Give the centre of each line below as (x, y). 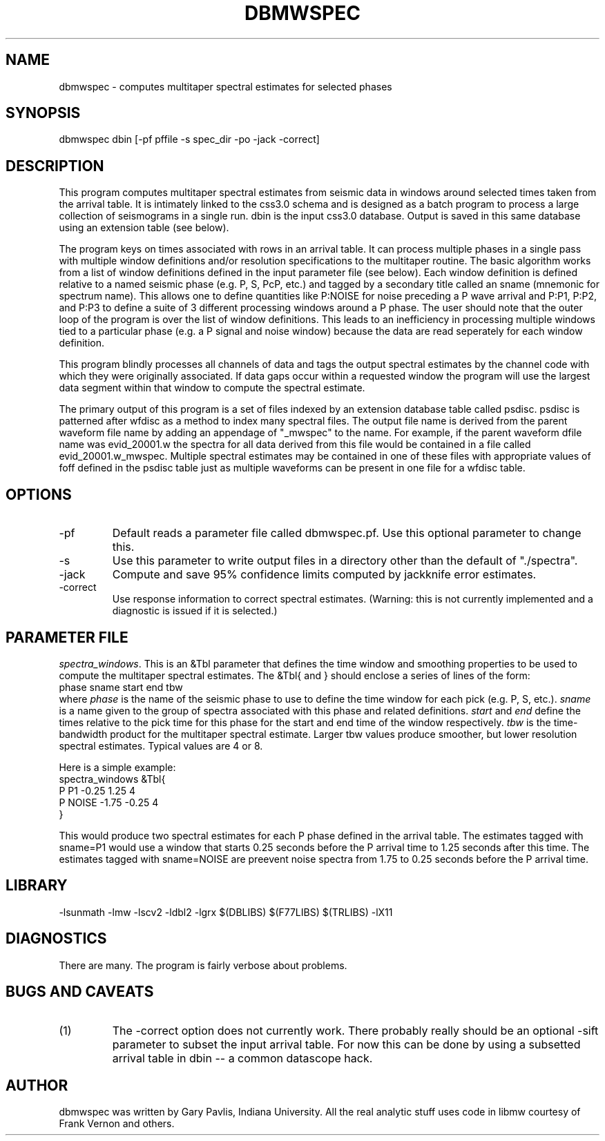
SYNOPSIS (43, 113)
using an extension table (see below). (144, 228)
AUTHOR (37, 1085)
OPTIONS (39, 494)
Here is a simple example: (117, 767)
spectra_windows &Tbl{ (112, 779)
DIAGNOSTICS (56, 939)
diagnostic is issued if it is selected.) (195, 611)
